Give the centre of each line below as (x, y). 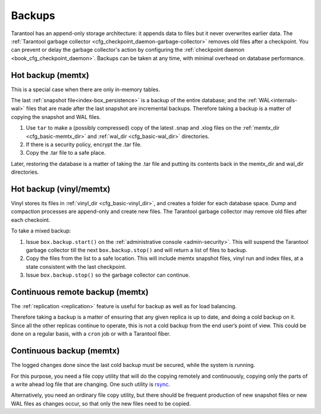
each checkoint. (31, 219)
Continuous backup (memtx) (65, 351)
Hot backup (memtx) (50, 75)
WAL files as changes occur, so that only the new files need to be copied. (101, 403)
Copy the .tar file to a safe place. (66, 153)
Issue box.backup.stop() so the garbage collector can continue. (108, 275)
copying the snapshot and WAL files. (56, 117)
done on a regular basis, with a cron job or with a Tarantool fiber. (91, 334)
